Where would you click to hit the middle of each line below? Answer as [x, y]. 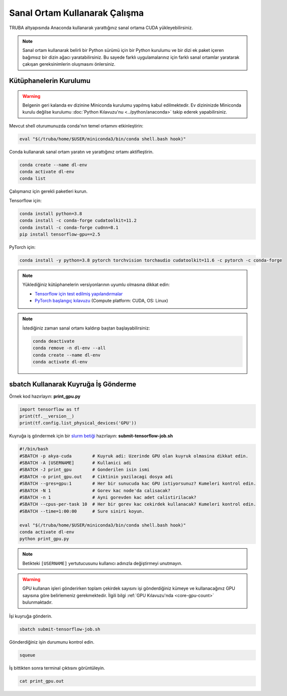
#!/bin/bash [34, 449]
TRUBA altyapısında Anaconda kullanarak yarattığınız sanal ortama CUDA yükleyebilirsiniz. [101, 28]
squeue [27, 655]
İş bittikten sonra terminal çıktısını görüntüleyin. [57, 668]
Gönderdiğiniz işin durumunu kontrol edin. [52, 642]
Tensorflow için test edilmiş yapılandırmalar [79, 293]
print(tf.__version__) [47, 416]
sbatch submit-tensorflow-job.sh [60, 629]
